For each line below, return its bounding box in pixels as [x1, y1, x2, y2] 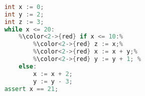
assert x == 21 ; [4, 85, 59, 92]
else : [19, 62, 37, 70]
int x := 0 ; [4, 3, 44, 10]
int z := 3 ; [4, 18, 44, 25]
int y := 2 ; [4, 10, 44, 18]
